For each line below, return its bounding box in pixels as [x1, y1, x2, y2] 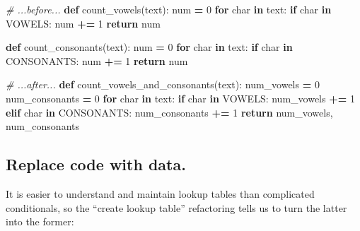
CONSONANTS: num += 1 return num [6, 53, 188, 68]
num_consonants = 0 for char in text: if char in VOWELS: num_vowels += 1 [6, 90, 355, 105]
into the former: [6, 214, 74, 229]
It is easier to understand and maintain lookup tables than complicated [6, 186, 315, 201]
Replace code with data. [6, 153, 186, 175]
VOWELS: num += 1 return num [6, 16, 161, 30]
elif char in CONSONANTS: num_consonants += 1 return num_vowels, [6, 105, 333, 119]
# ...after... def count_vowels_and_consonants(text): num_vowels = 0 [6, 77, 320, 92]
